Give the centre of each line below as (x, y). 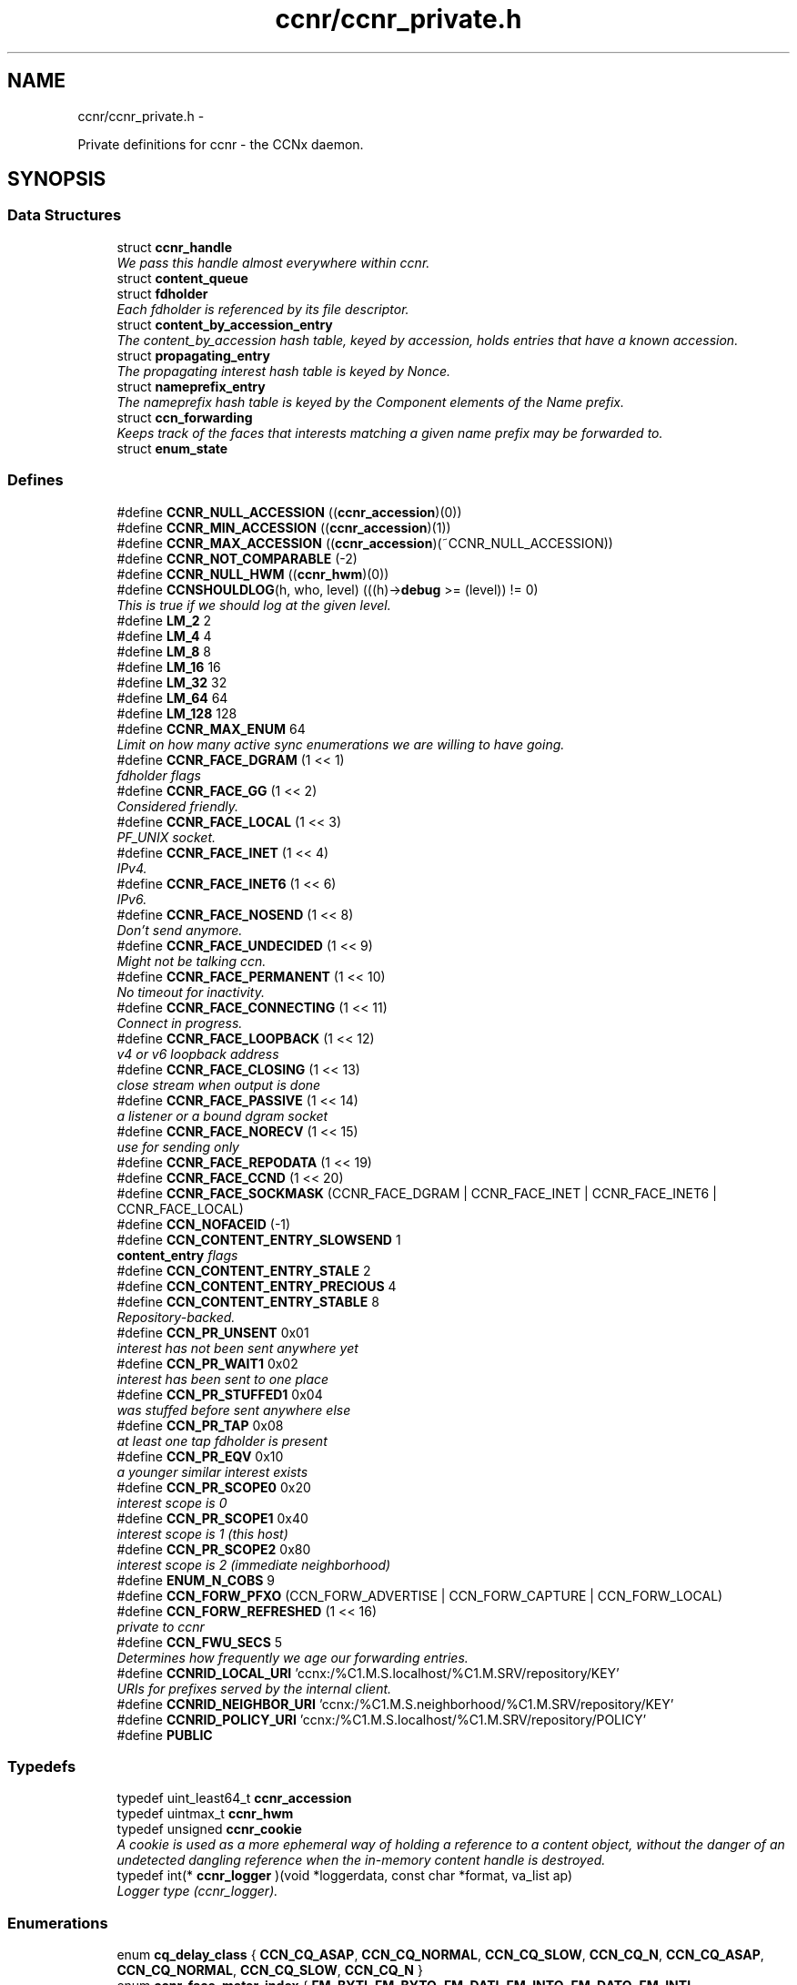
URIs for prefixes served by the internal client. (254, 1688)
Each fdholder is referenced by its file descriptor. (263, 309)
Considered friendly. (178, 806)
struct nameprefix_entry (191, 386)
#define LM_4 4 (164, 636)
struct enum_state (172, 448)
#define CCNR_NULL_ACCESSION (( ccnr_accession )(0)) (289, 512)
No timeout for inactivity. (191, 992)
